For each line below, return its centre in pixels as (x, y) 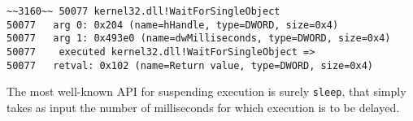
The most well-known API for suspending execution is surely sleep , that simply (206, 91)
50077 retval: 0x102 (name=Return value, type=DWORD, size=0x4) (190, 65)
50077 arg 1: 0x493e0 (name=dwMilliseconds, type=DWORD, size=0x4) (199, 39)
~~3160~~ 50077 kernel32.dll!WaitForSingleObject (143, 11)
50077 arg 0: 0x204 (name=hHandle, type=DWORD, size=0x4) (173, 25)
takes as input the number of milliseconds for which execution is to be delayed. (203, 107)
